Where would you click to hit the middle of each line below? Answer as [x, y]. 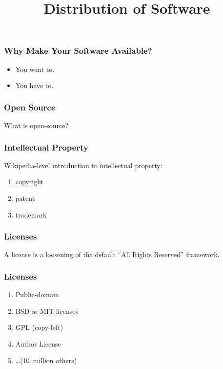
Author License [38, 344]
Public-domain [37, 294]
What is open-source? [36, 125]
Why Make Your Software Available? [78, 51]
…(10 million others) [46, 360]
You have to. [34, 85]
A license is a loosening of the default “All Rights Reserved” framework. [112, 254]
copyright [30, 182]
